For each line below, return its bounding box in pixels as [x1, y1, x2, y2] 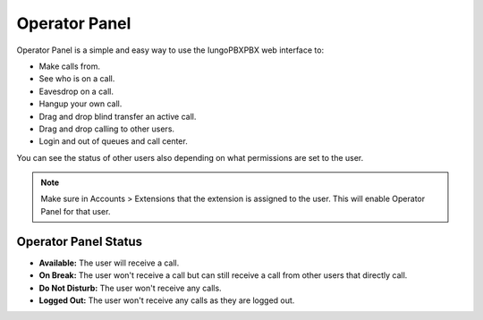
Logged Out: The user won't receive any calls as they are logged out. [38, 295, 295, 306]
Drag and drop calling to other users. [38, 123, 174, 134]
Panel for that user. [40, 206, 111, 216]
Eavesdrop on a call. [38, 86, 114, 97]
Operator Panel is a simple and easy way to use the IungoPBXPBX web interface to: [16, 45, 325, 55]
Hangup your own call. [38, 98, 123, 109]
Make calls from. [38, 61, 100, 72]
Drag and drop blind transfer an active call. [38, 111, 197, 122]
